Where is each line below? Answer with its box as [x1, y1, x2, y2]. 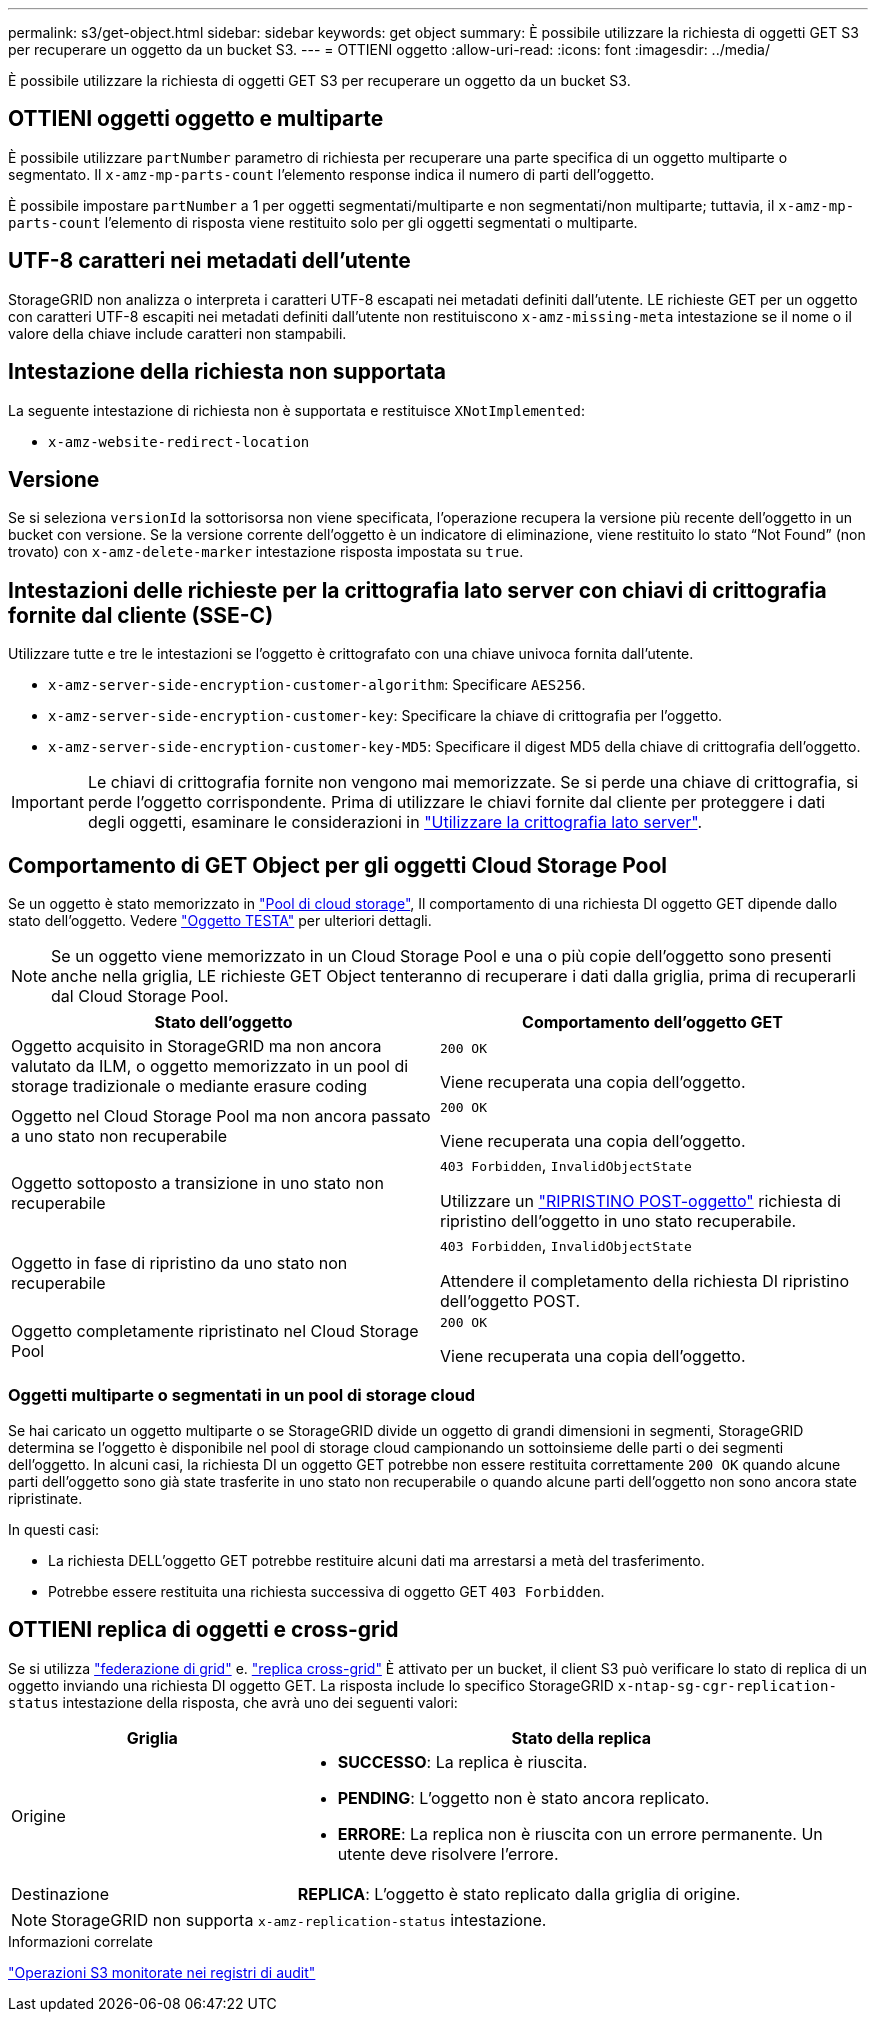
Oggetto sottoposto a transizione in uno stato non [11, 1173, 384, 1194]
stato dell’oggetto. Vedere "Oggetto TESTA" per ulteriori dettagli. [8, 912, 432, 930]
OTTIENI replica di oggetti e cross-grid [8, 1617, 399, 1643]
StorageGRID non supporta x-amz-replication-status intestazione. [51, 1909, 547, 1930]
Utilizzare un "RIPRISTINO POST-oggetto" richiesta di [440, 1191, 841, 1212]
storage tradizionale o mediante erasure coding [11, 1076, 368, 1097]
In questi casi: [8, 1520, 100, 1538]
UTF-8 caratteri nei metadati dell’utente [8, 248, 411, 274]
